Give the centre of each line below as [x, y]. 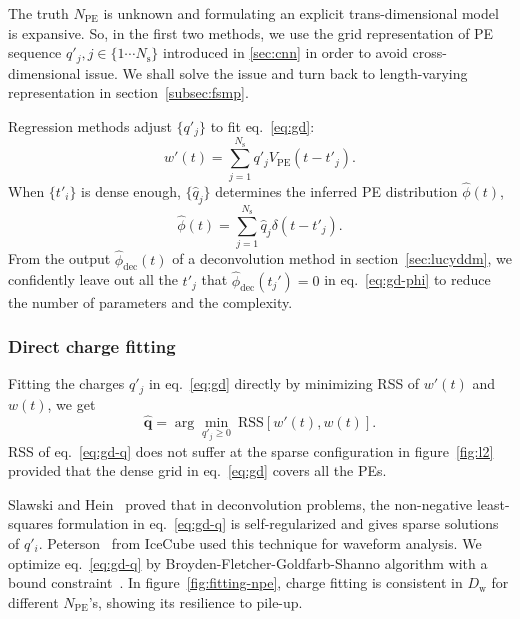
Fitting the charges [66, 383]
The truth [38, 13]
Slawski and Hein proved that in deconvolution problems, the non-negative [240, 503]
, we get [71, 403]
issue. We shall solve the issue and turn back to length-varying [276, 72]
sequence [35, 52]
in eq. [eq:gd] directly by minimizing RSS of [284, 383]
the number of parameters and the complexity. [150, 301]
